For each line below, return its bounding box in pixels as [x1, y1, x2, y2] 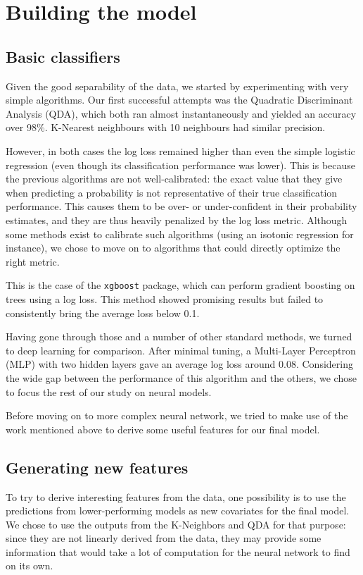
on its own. [6, 558, 53, 573]
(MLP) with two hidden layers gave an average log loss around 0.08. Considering [6, 357, 353, 371]
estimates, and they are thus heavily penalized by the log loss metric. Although [6, 212, 348, 227]
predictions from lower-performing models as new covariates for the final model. [6, 503, 350, 518]
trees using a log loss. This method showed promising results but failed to [6, 291, 324, 306]
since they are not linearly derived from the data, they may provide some [6, 531, 321, 545]
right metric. [6, 254, 60, 268]
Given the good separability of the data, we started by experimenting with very [6, 78, 349, 93]
